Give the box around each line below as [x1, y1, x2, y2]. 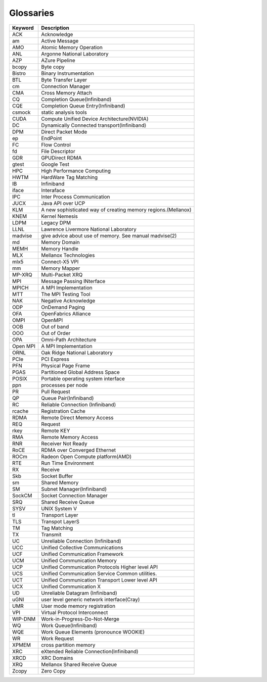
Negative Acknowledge [41, 297, 95, 304]
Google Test [41, 161, 69, 168]
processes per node [41, 382, 88, 389]
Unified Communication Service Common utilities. [41, 570, 157, 577]
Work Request [41, 635, 74, 642]
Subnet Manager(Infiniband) [41, 486, 107, 492]
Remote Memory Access [41, 434, 98, 440]
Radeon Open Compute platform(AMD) [41, 453, 132, 460]
